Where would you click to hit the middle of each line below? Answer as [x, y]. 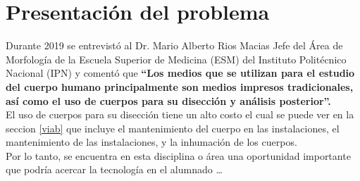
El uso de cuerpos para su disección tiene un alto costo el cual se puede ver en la [180, 114]
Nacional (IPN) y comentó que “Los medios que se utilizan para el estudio [180, 73]
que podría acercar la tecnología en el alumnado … [114, 169]
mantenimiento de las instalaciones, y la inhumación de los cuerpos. [151, 142]
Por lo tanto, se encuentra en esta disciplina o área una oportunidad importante [178, 155]
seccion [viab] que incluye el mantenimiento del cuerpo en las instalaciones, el [173, 128]
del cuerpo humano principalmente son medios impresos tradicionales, [180, 86]
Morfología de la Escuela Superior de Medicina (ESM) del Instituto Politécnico [176, 59]
